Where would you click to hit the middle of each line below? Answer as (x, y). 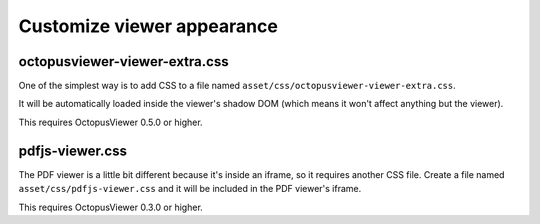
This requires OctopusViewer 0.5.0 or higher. (111, 122)
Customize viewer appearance (148, 26)
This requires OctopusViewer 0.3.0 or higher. (111, 207)
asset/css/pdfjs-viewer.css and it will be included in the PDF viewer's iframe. (190, 189)
